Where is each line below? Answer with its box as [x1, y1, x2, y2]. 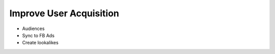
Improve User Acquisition [9, 8, 120, 19]
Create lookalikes [22, 40, 59, 46]
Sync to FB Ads [22, 32, 54, 38]
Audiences [22, 25, 45, 32]
